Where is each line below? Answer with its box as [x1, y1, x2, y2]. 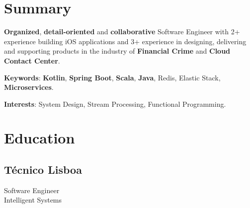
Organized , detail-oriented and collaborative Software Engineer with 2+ [4, 26, 240, 37]
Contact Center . [4, 55, 60, 66]
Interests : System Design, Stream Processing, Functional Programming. [4, 98, 226, 109]
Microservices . [4, 82, 54, 92]
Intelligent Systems [4, 195, 62, 205]
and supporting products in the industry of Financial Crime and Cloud [4, 46, 231, 56]
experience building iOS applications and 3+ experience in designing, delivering [4, 36, 247, 46]
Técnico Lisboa [4, 162, 82, 177]
